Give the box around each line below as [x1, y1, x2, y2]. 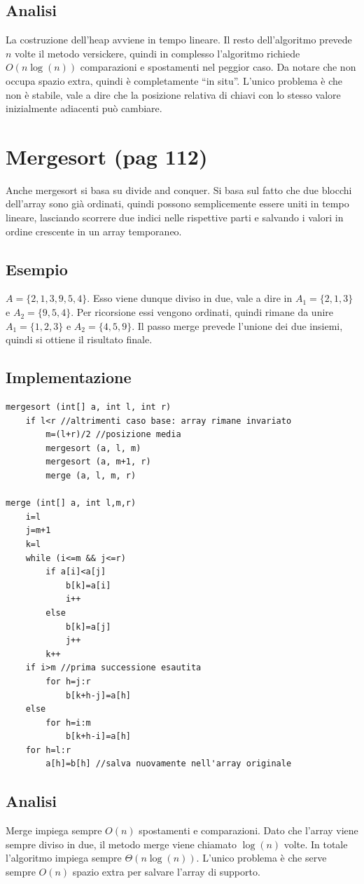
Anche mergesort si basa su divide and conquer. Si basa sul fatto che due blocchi [6, 182, 352, 197]
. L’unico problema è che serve [196, 850, 327, 865]
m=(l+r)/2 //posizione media [45, 429, 181, 440]
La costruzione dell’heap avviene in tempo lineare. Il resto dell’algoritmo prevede [6, 32, 352, 47]
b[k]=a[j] [65, 621, 111, 632]
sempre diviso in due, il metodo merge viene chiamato [6, 836, 237, 851]
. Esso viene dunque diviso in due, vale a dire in [87, 291, 293, 305]
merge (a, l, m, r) [45, 471, 136, 481]
